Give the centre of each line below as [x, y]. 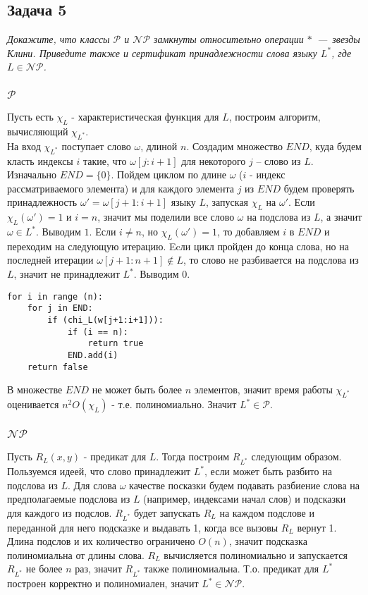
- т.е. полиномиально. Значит [174, 404]
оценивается [33, 404]
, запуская [227, 202]
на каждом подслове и [267, 512]
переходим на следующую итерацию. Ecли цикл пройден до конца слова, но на [178, 246]
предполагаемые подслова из [69, 499]
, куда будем [335, 146]
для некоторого [214, 160]
